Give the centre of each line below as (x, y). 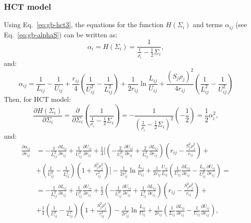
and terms (208, 24)
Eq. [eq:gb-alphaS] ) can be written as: (61, 34)
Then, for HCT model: (38, 99)
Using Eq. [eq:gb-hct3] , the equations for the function (84, 24)
